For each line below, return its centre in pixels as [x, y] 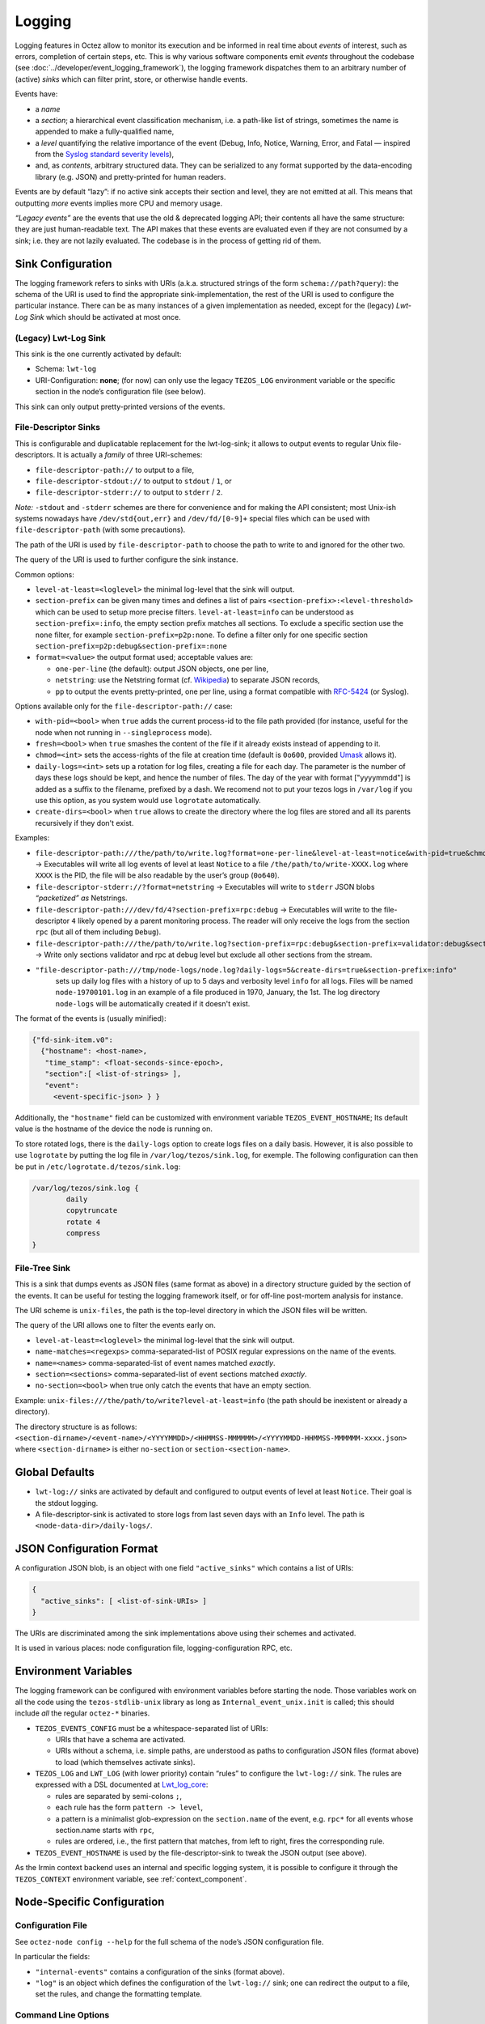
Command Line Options [62, 2015]
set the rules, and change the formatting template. [118, 1994]
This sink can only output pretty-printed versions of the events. [120, 406]
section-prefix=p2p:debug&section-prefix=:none [131, 646]
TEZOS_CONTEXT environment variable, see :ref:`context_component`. [131, 1879]
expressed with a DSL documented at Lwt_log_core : [122, 1784]
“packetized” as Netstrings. [82, 898]
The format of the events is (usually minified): [91, 1018]
